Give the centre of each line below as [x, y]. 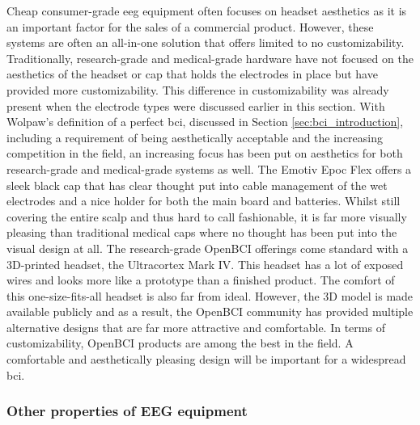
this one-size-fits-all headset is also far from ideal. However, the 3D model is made [210, 295]
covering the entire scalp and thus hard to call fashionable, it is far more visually [207, 216]
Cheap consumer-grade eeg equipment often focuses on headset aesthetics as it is [207, 11]
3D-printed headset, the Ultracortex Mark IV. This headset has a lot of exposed [205, 264]
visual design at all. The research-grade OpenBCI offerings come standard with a [208, 248]
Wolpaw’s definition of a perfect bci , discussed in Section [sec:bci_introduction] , [205, 122]
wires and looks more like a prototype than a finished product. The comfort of [201, 280]
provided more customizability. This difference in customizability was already [198, 89]
